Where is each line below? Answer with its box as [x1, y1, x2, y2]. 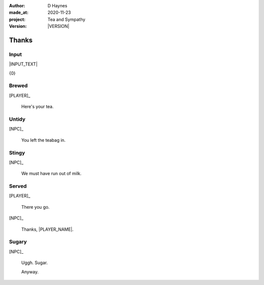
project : [9, 16, 25, 22]
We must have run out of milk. [21, 171, 82, 176]
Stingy [9, 149, 25, 156]
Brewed [9, 82, 28, 89]
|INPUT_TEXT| [9, 61, 38, 67]
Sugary [9, 239, 27, 245]
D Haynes [47, 3, 67, 8]
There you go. [21, 204, 50, 210]
